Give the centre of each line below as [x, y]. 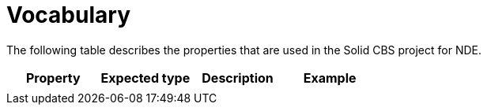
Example [330, 78]
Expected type [145, 78]
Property [53, 78]
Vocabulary [68, 15]
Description [238, 78]
